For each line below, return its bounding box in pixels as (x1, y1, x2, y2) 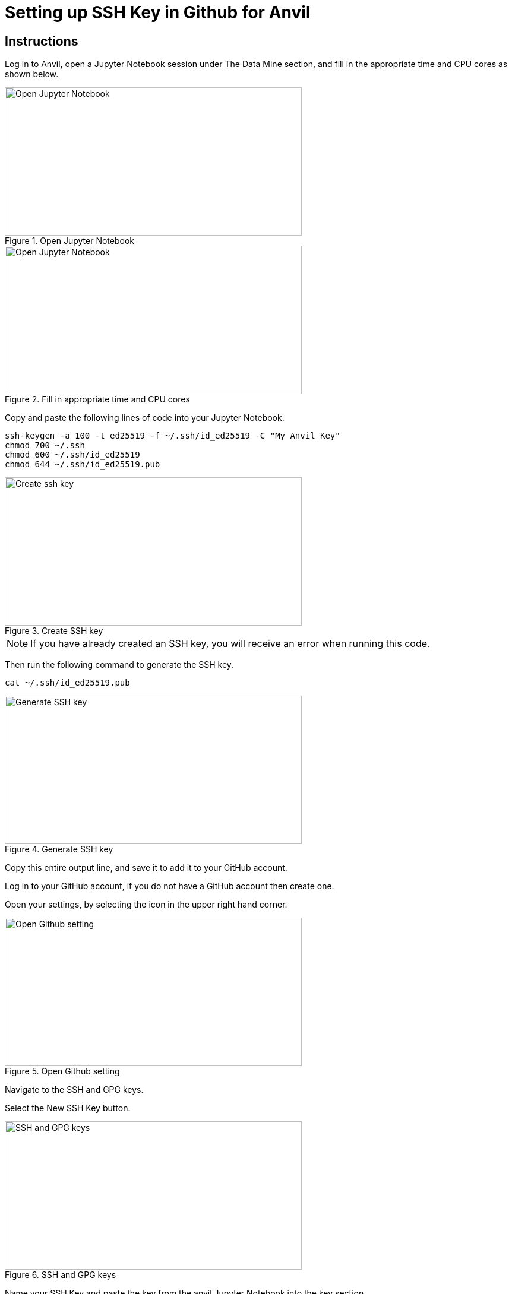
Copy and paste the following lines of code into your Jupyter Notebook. (5, 413, 285, 423)
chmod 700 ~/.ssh (5, 440, 85, 451)
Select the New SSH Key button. (5, 1103, 131, 1114)
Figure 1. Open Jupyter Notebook (5, 236, 135, 246)
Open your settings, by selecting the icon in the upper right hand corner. (5, 899, 287, 910)
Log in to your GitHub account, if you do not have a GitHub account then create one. (5, 881, 334, 892)
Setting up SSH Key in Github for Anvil (5, 2, 311, 23)
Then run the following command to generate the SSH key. (5, 659, 234, 670)
